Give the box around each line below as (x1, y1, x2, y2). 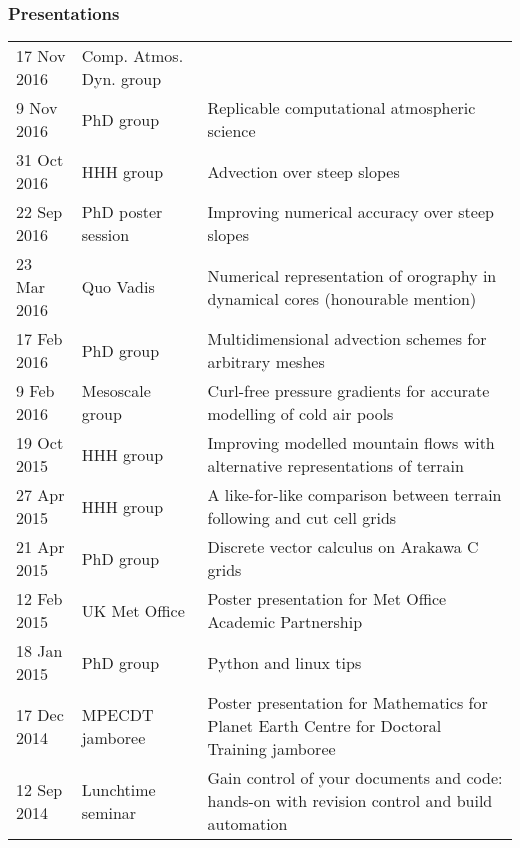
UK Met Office (81, 598, 185, 622)
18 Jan (16, 639, 63, 663)
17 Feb (16, 327, 63, 351)
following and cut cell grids (207, 506, 397, 530)
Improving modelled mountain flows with (207, 431, 495, 455)
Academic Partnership (207, 610, 363, 634)
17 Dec (16, 702, 64, 726)
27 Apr (16, 483, 65, 507)
